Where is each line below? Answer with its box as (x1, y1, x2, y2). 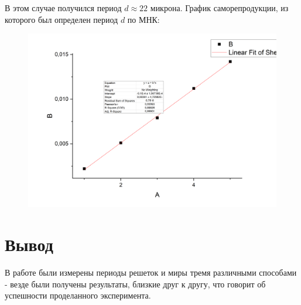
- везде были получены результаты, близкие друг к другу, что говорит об (5, 277, 266, 290)
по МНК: (127, 13, 160, 25)
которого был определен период (5, 13, 118, 25)
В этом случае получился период (5, 2, 122, 13)
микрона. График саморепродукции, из (150, 2, 289, 13)
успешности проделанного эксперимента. (5, 289, 151, 301)
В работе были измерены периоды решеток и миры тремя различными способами (5, 266, 297, 278)
